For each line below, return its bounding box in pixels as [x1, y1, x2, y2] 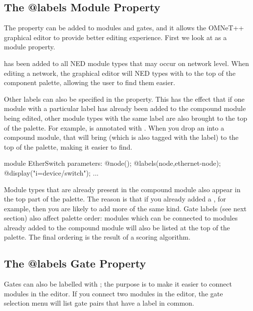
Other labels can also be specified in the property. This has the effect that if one [4, 93, 245, 104]
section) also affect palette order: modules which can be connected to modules [4, 213, 238, 223]
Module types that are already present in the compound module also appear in [4, 184, 241, 194]
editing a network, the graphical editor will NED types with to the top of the [4, 67, 236, 78]
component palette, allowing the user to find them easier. [4, 77, 175, 88]
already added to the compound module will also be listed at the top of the [4, 222, 230, 232]
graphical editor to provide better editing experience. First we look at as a [4, 32, 227, 42]
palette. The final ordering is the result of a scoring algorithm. [4, 232, 191, 242]
